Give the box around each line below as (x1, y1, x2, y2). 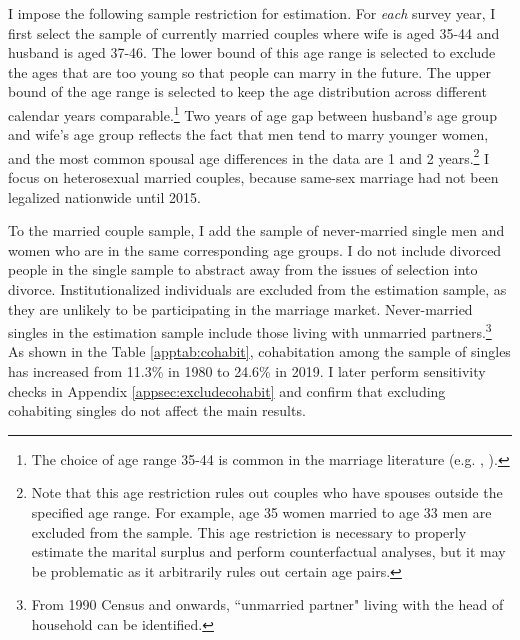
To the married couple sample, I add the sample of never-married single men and (8, 220, 505, 241)
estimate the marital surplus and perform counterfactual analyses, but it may (31, 541, 506, 562)
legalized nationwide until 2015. (8, 186, 201, 207)
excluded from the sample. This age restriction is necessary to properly (31, 521, 467, 542)
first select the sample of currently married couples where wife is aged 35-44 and (8, 22, 500, 43)
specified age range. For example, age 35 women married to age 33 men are (31, 502, 492, 523)
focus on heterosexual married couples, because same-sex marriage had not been (8, 167, 499, 188)
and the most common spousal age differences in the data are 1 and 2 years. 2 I (8, 144, 490, 168)
